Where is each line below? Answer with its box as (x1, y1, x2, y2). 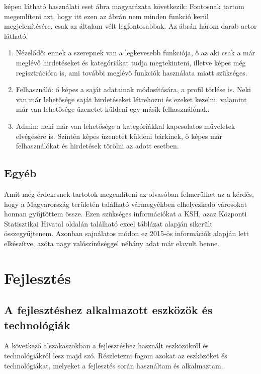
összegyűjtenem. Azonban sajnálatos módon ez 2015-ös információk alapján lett (4, 228, 249, 239)
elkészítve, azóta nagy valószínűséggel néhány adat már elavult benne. (4, 238, 220, 248)
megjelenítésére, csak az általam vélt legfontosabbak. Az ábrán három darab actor (4, 21, 257, 31)
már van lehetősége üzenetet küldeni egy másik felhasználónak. (16, 104, 210, 114)
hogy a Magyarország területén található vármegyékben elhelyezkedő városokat (4, 198, 247, 209)
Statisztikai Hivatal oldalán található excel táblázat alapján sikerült (4, 218, 213, 229)
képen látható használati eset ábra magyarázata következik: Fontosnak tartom (4, 1, 244, 11)
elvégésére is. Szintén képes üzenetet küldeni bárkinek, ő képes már (16, 130, 223, 141)
